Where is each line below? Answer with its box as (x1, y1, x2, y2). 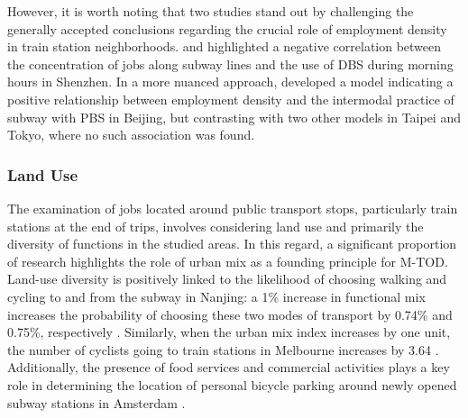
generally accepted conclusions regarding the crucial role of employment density (7, 19, 447, 38)
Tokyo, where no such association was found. (7, 125, 255, 144)
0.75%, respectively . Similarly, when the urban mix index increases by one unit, (7, 323, 451, 341)
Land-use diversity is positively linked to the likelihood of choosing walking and (7, 269, 447, 288)
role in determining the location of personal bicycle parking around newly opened (7, 375, 457, 394)
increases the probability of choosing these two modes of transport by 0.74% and (7, 304, 453, 323)
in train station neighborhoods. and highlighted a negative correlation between (7, 37, 442, 56)
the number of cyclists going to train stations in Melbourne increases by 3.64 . (7, 340, 439, 359)
